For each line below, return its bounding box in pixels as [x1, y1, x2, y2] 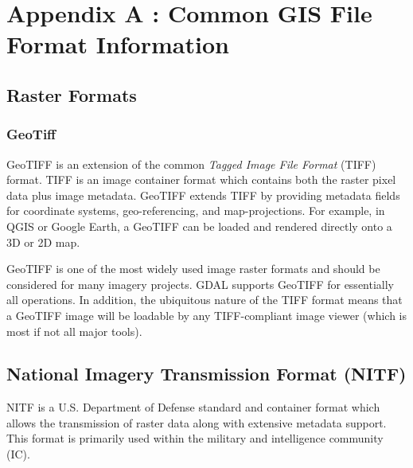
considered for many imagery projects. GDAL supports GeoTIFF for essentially [6, 275, 395, 292]
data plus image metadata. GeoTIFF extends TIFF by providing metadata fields [6, 186, 400, 203]
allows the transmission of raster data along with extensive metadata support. [6, 414, 387, 431]
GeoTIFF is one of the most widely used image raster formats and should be [6, 260, 380, 277]
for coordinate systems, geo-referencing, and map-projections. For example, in [6, 202, 385, 219]
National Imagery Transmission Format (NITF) [6, 361, 407, 386]
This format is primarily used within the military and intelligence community [6, 430, 384, 447]
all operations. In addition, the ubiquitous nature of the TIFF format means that [6, 291, 403, 308]
